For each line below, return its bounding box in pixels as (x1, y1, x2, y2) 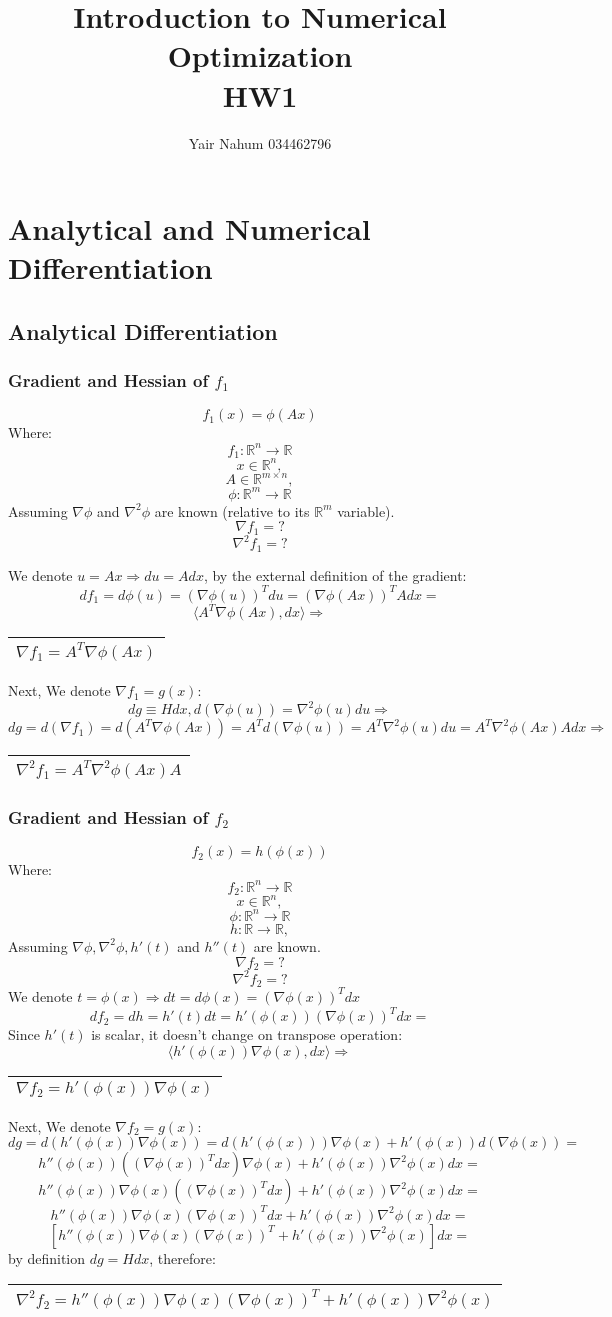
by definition (8, 1247, 86, 1268)
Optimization (167, 35, 353, 76)
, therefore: (149, 1247, 216, 1268)
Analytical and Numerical (8, 208, 371, 249)
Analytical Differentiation (8, 315, 278, 346)
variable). (337, 500, 395, 521)
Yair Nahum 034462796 (188, 132, 332, 153)
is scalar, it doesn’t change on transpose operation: (91, 1024, 403, 1045)
